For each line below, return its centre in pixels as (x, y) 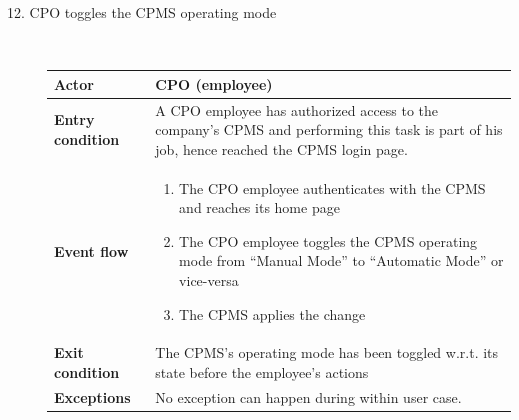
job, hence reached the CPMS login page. (281, 148)
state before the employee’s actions (262, 371)
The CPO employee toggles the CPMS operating (328, 240)
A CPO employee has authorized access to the (297, 109)
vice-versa (209, 279)
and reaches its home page (259, 207)
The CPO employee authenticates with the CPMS (332, 187)
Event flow (91, 250)
